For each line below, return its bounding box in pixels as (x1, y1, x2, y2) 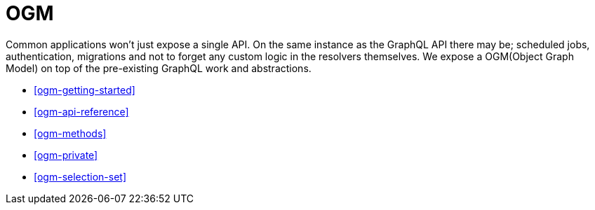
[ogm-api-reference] (34, 105, 129, 118)
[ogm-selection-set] (34, 170, 127, 183)
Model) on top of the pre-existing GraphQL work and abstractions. (6, 62, 312, 74)
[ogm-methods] (34, 127, 107, 139)
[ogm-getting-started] (34, 83, 135, 96)
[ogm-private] (34, 148, 98, 161)
